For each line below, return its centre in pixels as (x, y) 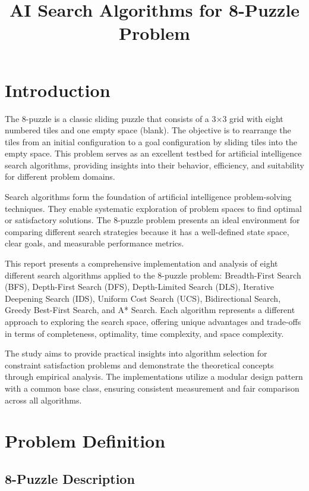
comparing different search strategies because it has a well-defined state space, (147, 231)
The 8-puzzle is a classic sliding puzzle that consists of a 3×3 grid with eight (144, 118)
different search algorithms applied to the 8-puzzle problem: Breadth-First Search (153, 275)
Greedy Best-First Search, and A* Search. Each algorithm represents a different (150, 310)
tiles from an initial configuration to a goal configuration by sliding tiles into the (151, 141)
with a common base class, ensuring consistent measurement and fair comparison (152, 388)
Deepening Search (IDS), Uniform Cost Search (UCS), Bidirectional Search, (143, 298)
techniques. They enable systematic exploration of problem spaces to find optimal (153, 208)
